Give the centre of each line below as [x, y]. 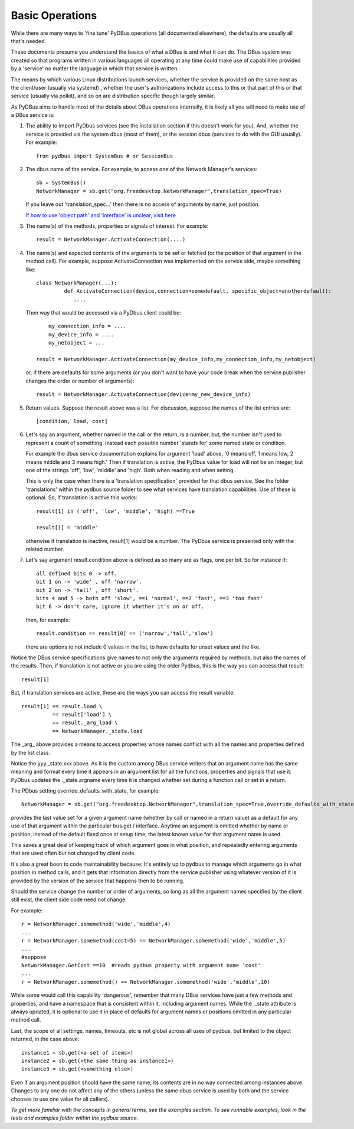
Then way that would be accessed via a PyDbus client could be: [103, 313]
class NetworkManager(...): [77, 283]
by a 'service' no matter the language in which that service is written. [95, 68]
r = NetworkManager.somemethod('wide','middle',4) [96, 924]
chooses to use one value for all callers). [60, 1099]
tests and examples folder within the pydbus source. [75, 1118]
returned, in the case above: [45, 1039]
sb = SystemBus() [61, 183]
